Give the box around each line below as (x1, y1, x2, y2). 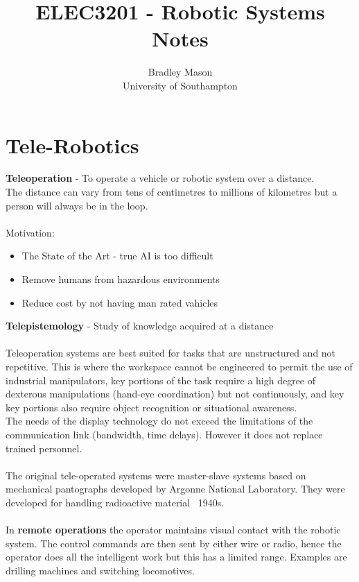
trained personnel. (6, 440, 82, 455)
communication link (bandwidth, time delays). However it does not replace (6, 427, 323, 441)
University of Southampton (123, 78, 238, 92)
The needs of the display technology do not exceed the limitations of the (6, 413, 313, 428)
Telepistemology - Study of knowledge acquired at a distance (6, 318, 274, 333)
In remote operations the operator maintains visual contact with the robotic (6, 522, 341, 537)
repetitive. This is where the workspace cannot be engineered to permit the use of (6, 359, 353, 373)
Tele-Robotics (6, 130, 139, 159)
